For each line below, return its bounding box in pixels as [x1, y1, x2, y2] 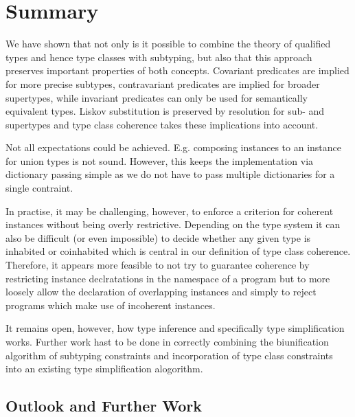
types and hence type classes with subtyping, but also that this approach [5, 49, 312, 64]
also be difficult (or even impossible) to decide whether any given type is [5, 230, 311, 245]
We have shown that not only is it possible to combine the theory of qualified [5, 36, 331, 51]
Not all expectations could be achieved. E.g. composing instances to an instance [5, 140, 342, 155]
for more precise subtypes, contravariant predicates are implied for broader [5, 76, 320, 91]
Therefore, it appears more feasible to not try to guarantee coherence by [5, 258, 310, 272]
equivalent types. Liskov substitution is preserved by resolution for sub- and [5, 104, 325, 118]
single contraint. [5, 181, 73, 195]
